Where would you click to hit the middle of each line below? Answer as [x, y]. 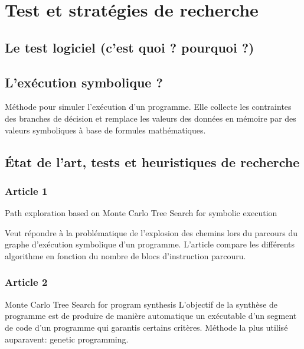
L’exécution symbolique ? [84, 82]
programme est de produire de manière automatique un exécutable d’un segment [151, 316]
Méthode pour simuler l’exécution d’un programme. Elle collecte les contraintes [148, 107]
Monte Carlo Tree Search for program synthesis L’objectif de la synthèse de [141, 304]
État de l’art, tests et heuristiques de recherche [152, 162]
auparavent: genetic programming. [67, 339]
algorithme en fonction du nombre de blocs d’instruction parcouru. [125, 255]
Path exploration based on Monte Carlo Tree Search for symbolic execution [141, 213]
